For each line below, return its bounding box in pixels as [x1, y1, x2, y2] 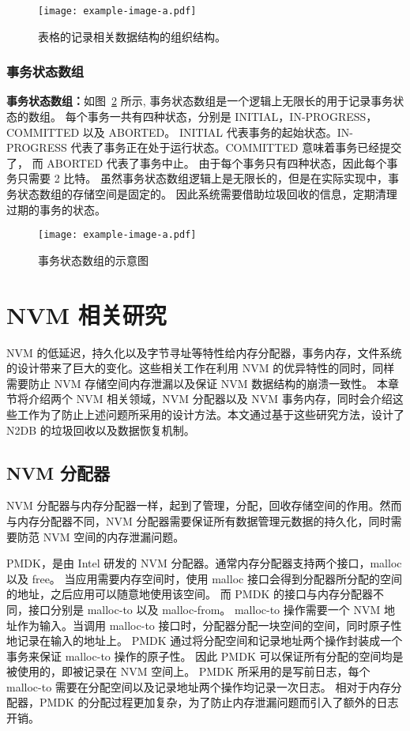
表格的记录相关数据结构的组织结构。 [38, 28, 226, 44]
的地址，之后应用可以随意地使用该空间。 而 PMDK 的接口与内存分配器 [6, 586, 373, 602]
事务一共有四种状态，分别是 [87, 108, 231, 125]
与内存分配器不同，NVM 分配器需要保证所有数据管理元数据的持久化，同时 [6, 512, 391, 529]
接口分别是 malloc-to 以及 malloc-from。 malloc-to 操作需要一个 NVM [28, 601, 381, 617]
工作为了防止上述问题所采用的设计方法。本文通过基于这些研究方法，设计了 [17, 405, 404, 422]
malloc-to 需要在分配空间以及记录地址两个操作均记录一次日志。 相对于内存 [6, 678, 391, 695]
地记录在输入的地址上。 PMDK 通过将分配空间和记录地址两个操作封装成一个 [6, 632, 403, 649]
